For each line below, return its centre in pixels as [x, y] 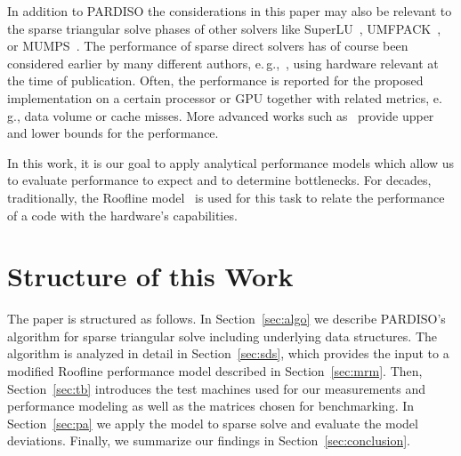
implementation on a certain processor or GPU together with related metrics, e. [225, 97]
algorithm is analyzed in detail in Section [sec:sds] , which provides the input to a [228, 353]
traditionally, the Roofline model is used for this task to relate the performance [226, 197]
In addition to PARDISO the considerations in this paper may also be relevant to [230, 11]
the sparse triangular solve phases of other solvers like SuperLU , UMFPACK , [224, 28]
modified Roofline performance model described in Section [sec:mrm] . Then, [215, 371]
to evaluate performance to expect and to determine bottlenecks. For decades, [219, 180]
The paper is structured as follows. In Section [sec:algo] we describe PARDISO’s [226, 319]
